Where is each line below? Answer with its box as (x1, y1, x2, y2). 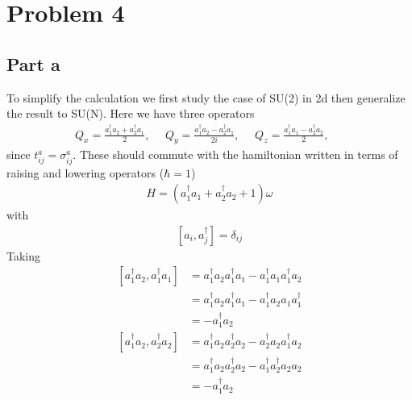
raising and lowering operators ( (6, 164, 164, 181)
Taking (6, 247, 41, 264)
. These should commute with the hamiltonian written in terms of (73, 146, 398, 163)
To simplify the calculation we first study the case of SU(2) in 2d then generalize (6, 89, 406, 106)
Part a (6, 51, 60, 76)
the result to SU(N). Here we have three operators (6, 105, 255, 122)
